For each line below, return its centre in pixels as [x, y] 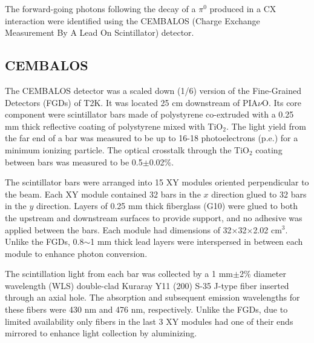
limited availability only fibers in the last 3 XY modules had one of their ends [149, 321]
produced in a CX [243, 8]
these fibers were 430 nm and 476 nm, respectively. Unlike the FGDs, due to [146, 309]
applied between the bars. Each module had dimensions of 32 [118, 229]
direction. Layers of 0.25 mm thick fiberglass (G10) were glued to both [167, 206]
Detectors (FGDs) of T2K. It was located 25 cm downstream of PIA [132, 102]
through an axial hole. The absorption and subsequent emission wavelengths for [152, 297]
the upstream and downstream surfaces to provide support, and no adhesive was [154, 217]
